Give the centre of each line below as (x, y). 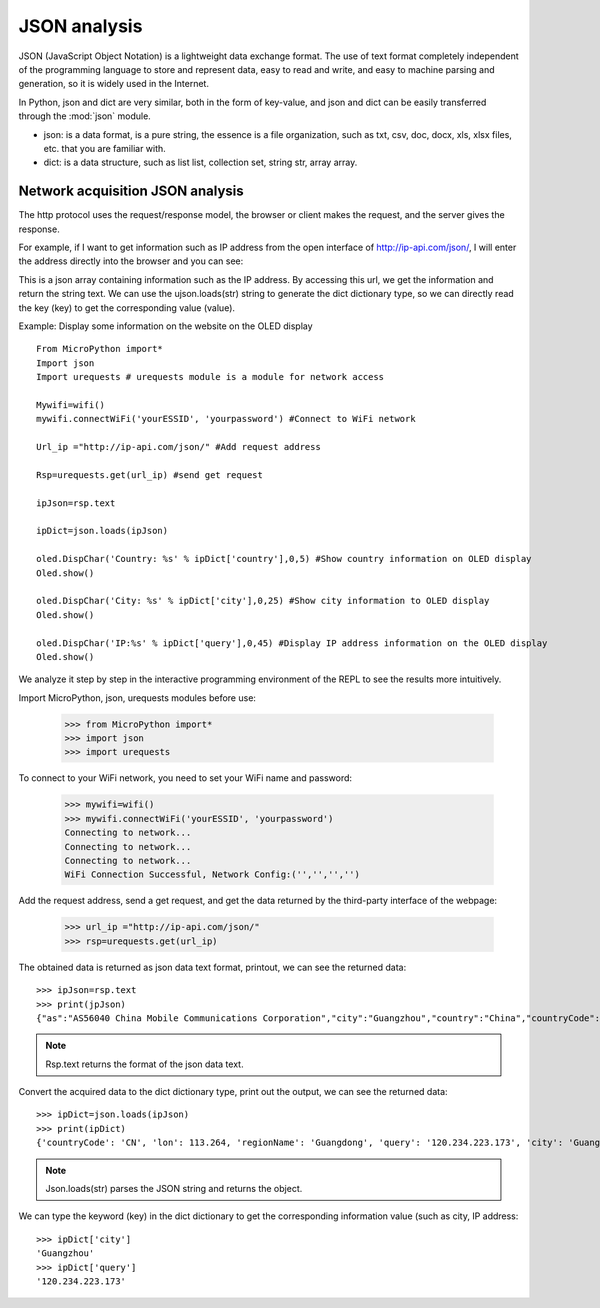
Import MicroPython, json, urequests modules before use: (137, 697)
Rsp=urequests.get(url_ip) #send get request (150, 474)
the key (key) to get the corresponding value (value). (126, 307)
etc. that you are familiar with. (105, 148)
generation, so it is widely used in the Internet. (114, 84)
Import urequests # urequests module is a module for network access (210, 377)
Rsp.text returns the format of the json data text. (144, 1064)
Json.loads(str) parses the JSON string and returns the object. (174, 1189)
